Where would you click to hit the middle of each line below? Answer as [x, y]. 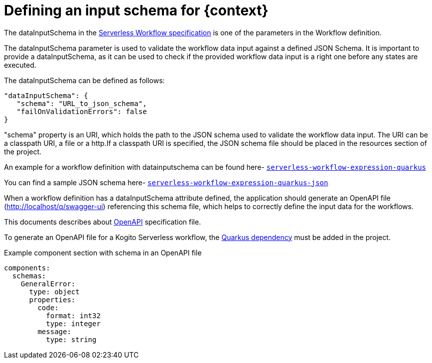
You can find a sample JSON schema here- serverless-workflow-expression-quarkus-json [166, 182]
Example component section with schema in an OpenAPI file [103, 252]
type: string [71, 339]
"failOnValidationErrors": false [82, 111]
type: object [54, 292]
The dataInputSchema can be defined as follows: [84, 80]
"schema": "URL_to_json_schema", [82, 103]
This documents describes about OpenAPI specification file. [103, 222]
